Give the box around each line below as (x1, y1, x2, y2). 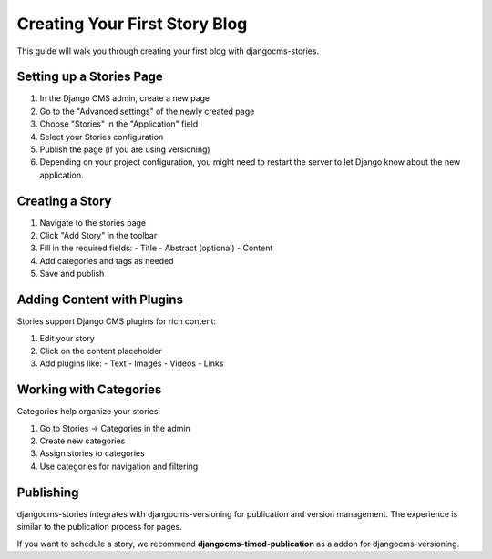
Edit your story (39, 332, 95, 343)
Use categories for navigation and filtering (39, 461, 199, 472)
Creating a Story (16, 193, 112, 208)
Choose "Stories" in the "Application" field (39, 118, 199, 129)
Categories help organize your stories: (16, 406, 161, 417)
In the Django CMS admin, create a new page (39, 93, 210, 104)
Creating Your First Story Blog (16, 14, 248, 34)
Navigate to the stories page (39, 217, 147, 228)
